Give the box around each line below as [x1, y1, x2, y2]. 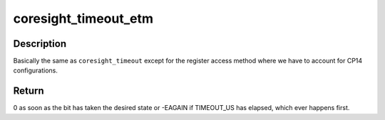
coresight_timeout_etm [13, 11, 153, 26]
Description [13, 38, 67, 50]
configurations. [13, 66, 58, 75]
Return [13, 85, 44, 97]
